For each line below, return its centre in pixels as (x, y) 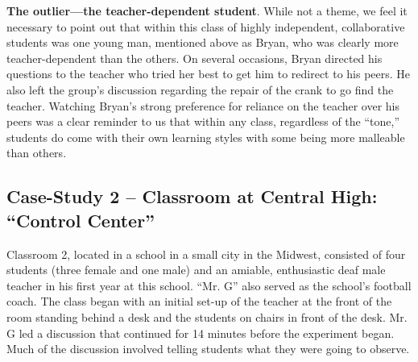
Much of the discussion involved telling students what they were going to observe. (208, 349)
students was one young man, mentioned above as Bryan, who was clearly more (203, 42)
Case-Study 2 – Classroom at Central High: (192, 196)
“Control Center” (81, 220)
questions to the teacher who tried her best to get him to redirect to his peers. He (209, 74)
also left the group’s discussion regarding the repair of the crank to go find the (200, 89)
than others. (37, 153)
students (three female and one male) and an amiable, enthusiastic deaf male (196, 270)
